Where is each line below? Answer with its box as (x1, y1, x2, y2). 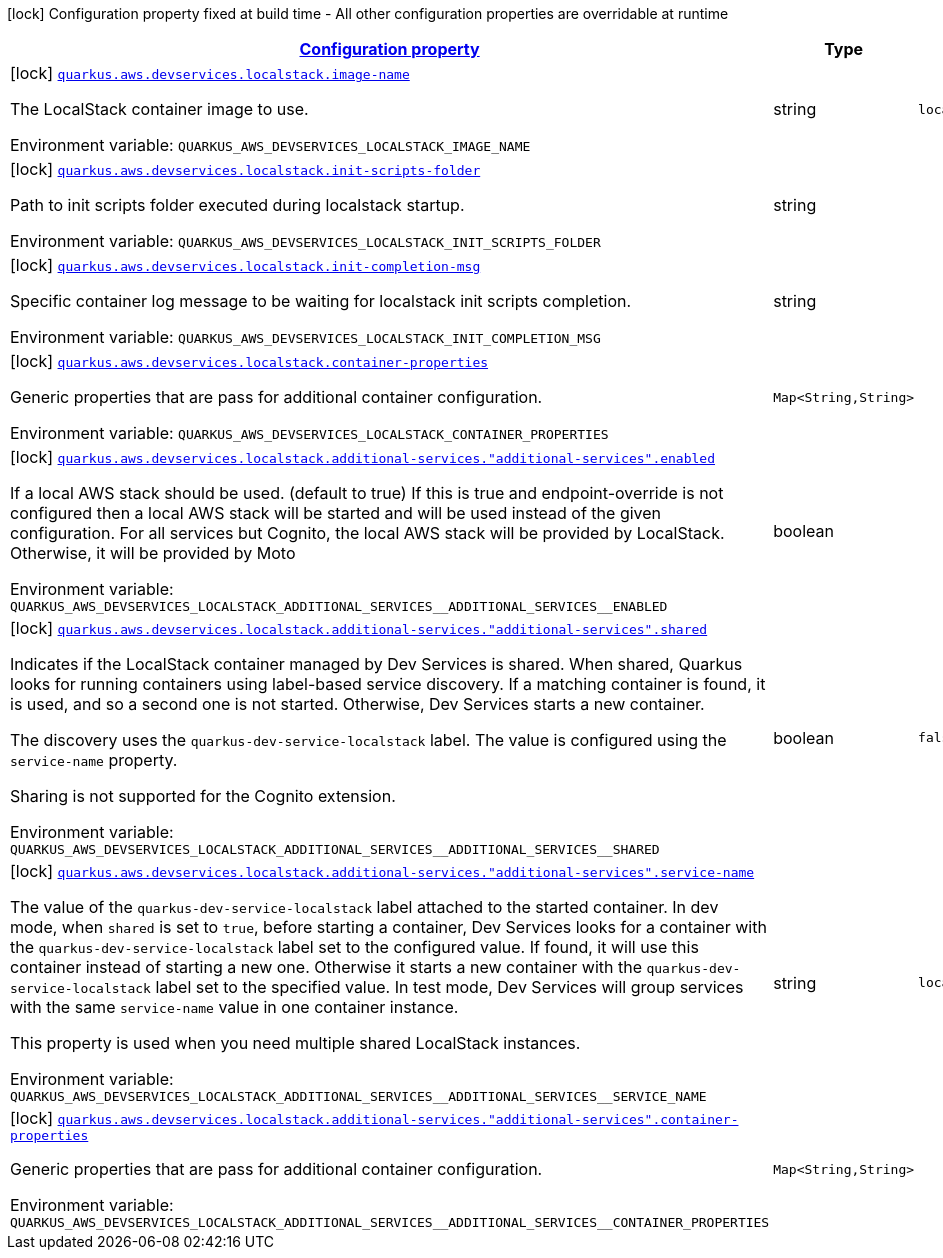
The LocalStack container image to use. (10, 99, 309, 119)
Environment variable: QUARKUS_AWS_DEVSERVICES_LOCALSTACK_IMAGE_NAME (10, 135, 531, 155)
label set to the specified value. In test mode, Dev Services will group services (155, 977, 744, 997)
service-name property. (10, 750, 178, 770)
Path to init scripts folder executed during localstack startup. (10, 195, 465, 215)
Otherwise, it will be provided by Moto (10, 543, 296, 563)
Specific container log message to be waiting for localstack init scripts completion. (10, 291, 632, 311)
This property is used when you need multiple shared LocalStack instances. (10, 1033, 581, 1053)
